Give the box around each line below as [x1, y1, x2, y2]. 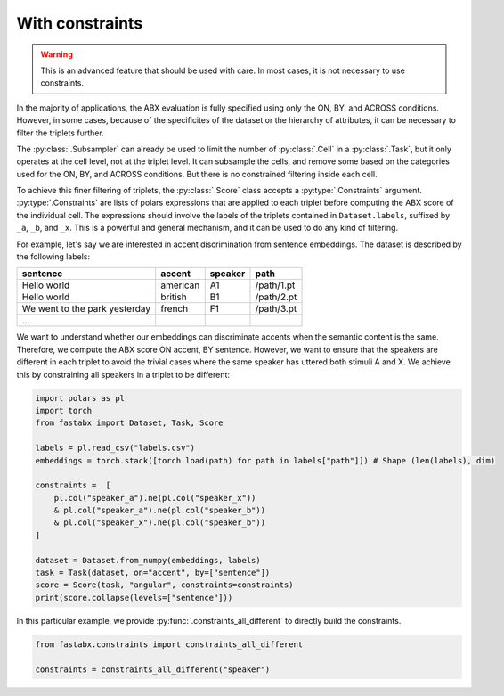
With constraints [16, 13, 143, 33]
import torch [35, 405, 93, 415]
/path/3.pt [255, 303, 297, 315]
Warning [40, 49, 73, 60]
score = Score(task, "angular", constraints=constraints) [35, 580, 294, 590]
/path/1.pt [255, 279, 296, 291]
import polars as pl [35, 393, 125, 403]
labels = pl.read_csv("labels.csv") [35, 443, 196, 454]
